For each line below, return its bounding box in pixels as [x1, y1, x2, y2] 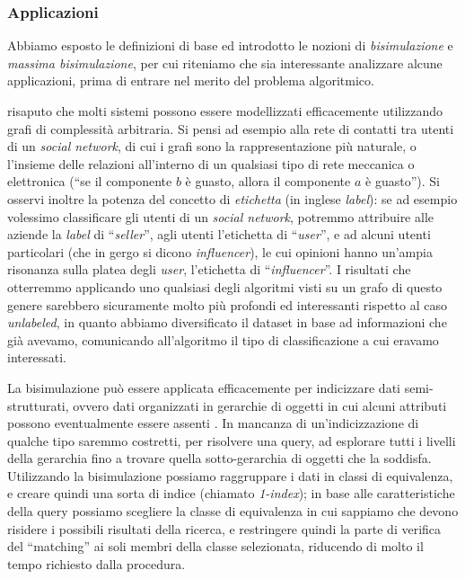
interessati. [7, 348, 66, 367]
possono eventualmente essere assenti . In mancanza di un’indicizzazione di [7, 414, 419, 432]
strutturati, [7, 396, 69, 414]
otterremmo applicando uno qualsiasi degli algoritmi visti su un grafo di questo [7, 277, 443, 296]
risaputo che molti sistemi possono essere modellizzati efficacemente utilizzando [7, 102, 443, 120]
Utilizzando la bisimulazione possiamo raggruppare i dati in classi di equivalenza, [7, 466, 453, 485]
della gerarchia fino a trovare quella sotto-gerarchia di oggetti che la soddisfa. [7, 449, 432, 468]
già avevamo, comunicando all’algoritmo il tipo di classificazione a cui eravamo [7, 330, 439, 349]
